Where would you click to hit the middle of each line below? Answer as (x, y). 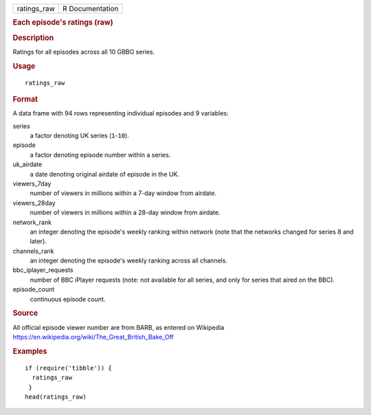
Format (25, 99)
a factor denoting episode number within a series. (100, 155)
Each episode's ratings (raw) (63, 23)
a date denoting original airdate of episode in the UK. (105, 174)
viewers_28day (34, 203)
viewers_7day (32, 183)
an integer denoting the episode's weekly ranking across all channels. (129, 260)
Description (33, 38)
